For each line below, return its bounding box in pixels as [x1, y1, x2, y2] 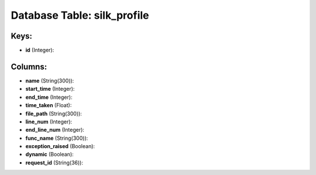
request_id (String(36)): [25, 159, 84, 166]
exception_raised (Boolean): [25, 143, 95, 150]
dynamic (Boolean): [25, 151, 74, 158]
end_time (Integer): [25, 94, 73, 101]
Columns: [11, 61, 47, 71]
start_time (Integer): [25, 85, 75, 92]
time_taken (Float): [25, 102, 72, 109]
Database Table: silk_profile [11, 9, 149, 22]
